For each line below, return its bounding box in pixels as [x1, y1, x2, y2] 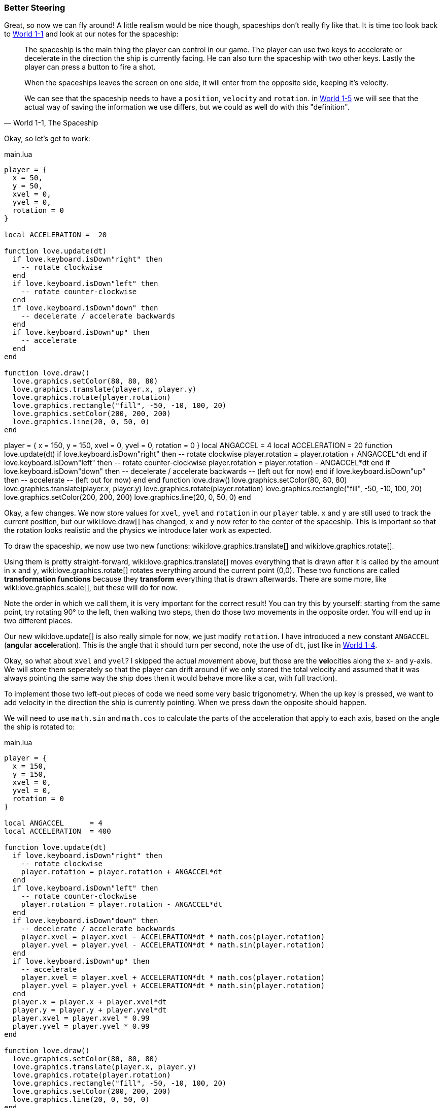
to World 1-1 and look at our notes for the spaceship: [4, 29, 179, 39]
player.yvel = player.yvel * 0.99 [12, 1022, 150, 1031]
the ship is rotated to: [4, 722, 75, 732]
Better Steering [4, 3, 65, 13]
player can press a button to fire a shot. [24, 62, 156, 72]
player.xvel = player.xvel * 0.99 [12, 1014, 150, 1023]
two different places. [4, 616, 73, 625]
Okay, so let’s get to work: [4, 134, 90, 143]
